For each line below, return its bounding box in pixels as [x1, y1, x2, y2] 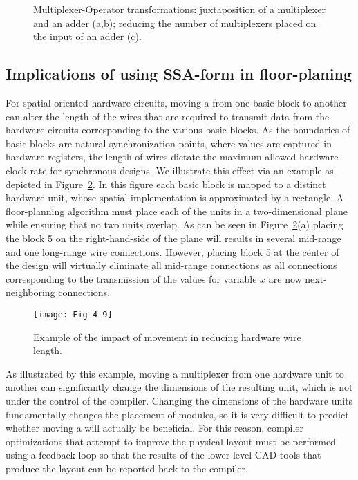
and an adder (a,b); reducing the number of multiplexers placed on [33, 15, 317, 30]
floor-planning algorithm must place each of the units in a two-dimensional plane [6, 203, 348, 218]
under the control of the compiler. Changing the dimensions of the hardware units [6, 393, 353, 407]
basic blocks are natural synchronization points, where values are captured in [6, 136, 332, 150]
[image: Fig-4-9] [33, 309, 113, 320]
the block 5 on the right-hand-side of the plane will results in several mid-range [6, 230, 341, 245]
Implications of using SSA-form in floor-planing [6, 63, 352, 84]
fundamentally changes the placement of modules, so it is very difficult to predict [6, 407, 349, 421]
